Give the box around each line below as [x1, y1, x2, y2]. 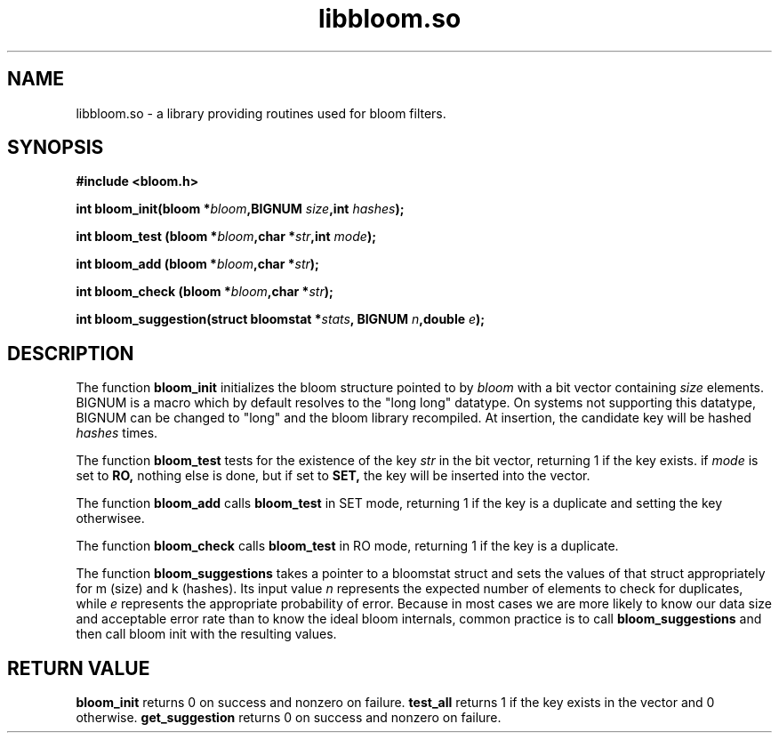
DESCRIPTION [7, 342, 134, 365]
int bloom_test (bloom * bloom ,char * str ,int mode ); [76, 229, 376, 245]
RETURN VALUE [7, 656, 150, 680]
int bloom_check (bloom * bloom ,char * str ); [76, 284, 333, 300]
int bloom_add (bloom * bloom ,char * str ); [76, 256, 319, 272]
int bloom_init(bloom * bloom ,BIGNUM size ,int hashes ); [76, 201, 405, 217]
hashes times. [76, 425, 158, 441]
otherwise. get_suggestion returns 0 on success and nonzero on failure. [76, 710, 502, 726]
